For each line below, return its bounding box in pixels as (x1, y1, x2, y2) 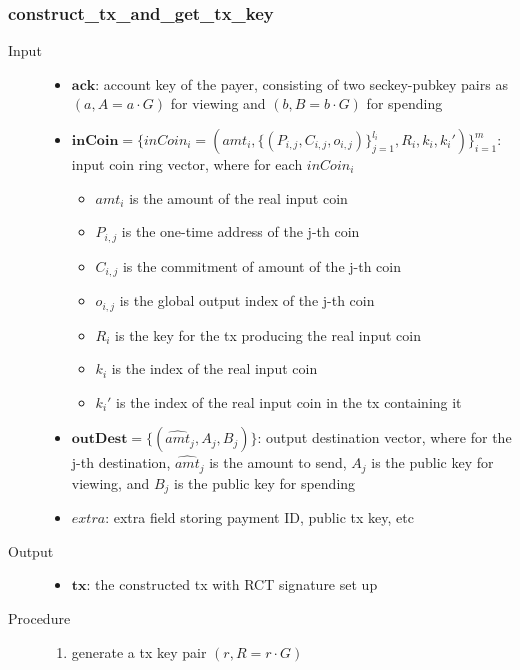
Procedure (8, 608, 71, 629)
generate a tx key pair (71, 641, 207, 662)
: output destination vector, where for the (257, 427, 512, 448)
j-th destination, (71, 452, 171, 473)
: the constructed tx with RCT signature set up (86, 574, 378, 595)
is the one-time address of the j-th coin (121, 221, 360, 242)
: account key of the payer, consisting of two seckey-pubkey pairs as (95, 73, 508, 94)
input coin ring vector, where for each (71, 154, 303, 174)
